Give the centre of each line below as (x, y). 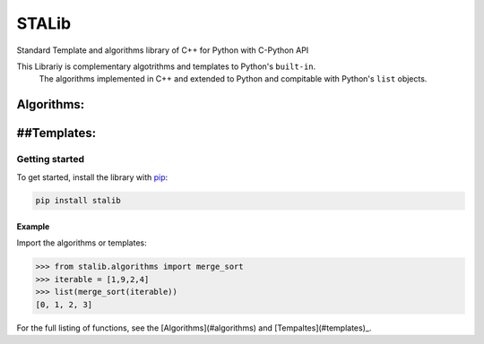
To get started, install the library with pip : (92, 177)
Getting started (51, 159)
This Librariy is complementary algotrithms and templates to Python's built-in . (166, 66)
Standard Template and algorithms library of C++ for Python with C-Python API (163, 50)
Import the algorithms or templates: (82, 243)
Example (33, 227)
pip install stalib (78, 201)
